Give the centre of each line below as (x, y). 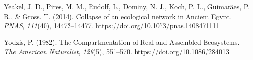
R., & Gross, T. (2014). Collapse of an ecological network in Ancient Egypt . (118, 16)
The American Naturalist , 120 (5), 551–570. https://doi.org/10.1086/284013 (116, 51)
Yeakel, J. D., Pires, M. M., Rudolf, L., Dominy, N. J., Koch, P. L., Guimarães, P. (127, 6)
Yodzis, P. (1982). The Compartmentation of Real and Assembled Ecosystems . (122, 42)
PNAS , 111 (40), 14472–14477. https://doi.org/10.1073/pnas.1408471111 (112, 26)
